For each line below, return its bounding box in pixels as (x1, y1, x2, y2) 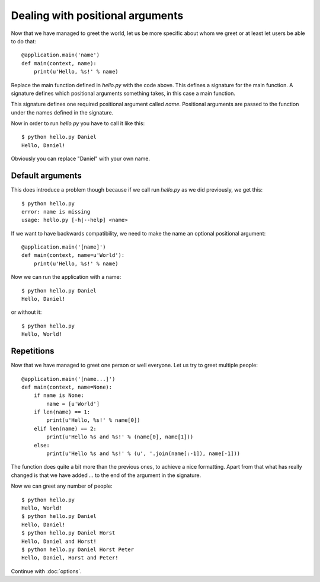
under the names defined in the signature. (11, 109, 114, 116)
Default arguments (11, 171, 82, 181)
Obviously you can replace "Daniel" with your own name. (11, 155, 151, 163)
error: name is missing (21, 208, 91, 215)
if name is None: (33, 392, 84, 399)
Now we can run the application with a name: (11, 273, 121, 281)
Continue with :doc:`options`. (11, 567, 82, 575)
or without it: (11, 309, 42, 316)
